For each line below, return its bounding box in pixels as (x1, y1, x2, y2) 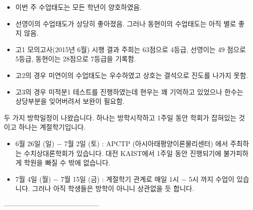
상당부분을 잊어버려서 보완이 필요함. (15, 96, 125, 106)
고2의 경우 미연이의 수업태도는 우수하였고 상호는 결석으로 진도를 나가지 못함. (15, 70, 248, 80)
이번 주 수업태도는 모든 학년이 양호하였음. (15, 2, 142, 12)
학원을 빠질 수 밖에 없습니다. (24, 157, 110, 168)
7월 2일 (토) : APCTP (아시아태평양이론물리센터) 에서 (64, 138, 228, 148)
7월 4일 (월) (15, 173, 51, 184)
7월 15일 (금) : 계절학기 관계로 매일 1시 (60, 173, 179, 184)
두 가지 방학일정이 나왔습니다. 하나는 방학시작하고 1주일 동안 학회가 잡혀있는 (4, 112, 236, 122)
